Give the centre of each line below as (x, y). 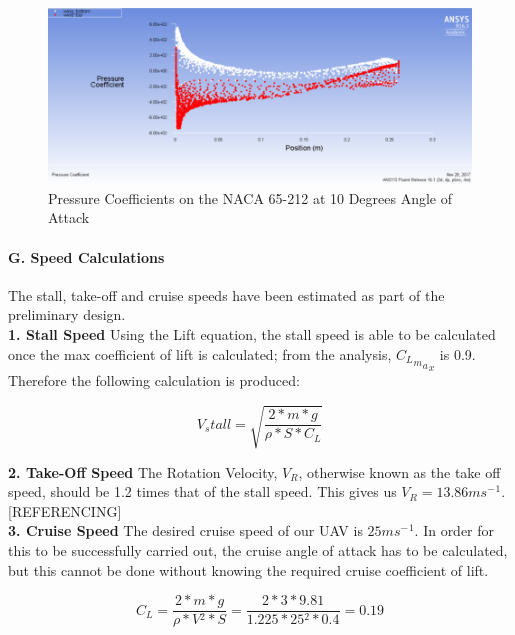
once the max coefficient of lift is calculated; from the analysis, (200, 353)
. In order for (454, 530)
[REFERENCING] (65, 510)
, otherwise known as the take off (399, 471)
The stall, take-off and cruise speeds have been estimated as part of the (226, 294)
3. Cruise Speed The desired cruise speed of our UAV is (185, 530)
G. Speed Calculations (86, 256)
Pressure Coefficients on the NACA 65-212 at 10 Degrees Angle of (250, 197)
